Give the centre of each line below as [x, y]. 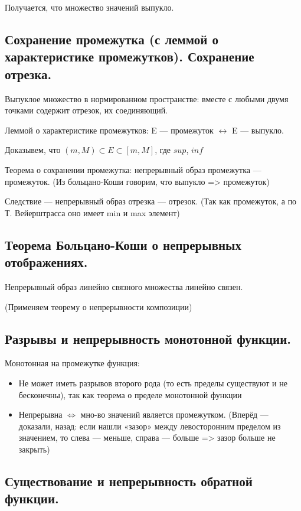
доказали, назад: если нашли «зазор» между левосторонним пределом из [150, 426]
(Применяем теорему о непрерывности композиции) [99, 306]
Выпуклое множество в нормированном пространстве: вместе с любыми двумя [147, 98]
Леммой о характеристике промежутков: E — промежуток [109, 130]
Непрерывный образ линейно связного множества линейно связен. [124, 286]
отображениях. [46, 262]
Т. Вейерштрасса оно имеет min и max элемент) [92, 212]
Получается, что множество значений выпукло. [89, 7]
